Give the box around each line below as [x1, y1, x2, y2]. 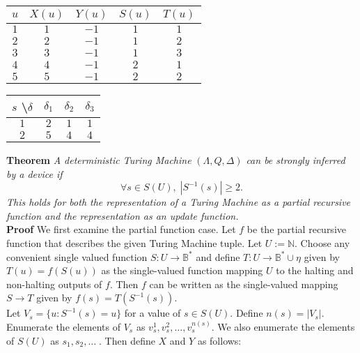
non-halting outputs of [6, 276, 102, 291]
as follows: [197, 333, 242, 347]
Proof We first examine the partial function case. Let [6, 222, 236, 236]
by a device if [6, 166, 63, 181]
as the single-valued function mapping [101, 263, 263, 278]
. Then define [99, 333, 155, 347]
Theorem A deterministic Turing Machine [6, 153, 191, 167]
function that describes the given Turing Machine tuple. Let [6, 235, 263, 250]
